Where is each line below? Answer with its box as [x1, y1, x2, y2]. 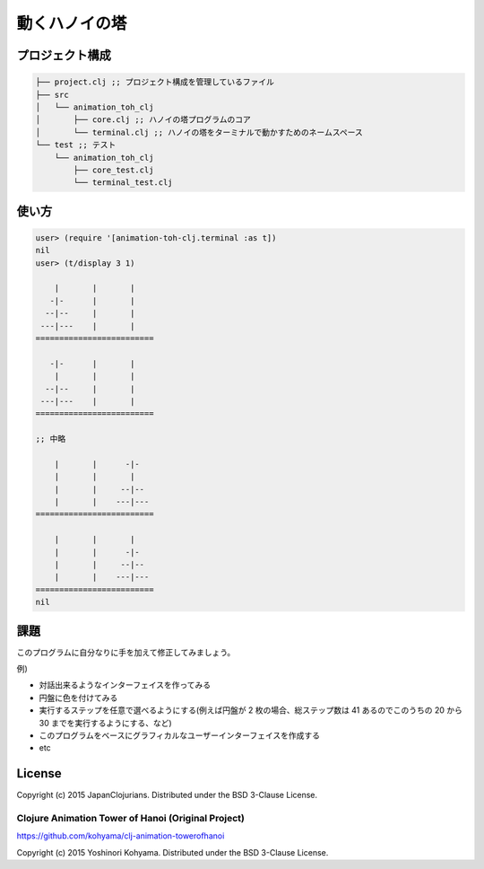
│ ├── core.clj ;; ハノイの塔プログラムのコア [35, 115, 251, 125]
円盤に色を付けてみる [39, 692, 118, 703]
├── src [35, 90, 69, 100]
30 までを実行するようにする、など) [39, 717, 172, 728]
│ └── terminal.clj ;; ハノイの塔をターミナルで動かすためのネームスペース [35, 127, 363, 137]
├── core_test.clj [73, 164, 154, 175]
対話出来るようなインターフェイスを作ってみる [39, 680, 212, 690]
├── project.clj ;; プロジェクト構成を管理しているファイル [35, 77, 275, 87]
